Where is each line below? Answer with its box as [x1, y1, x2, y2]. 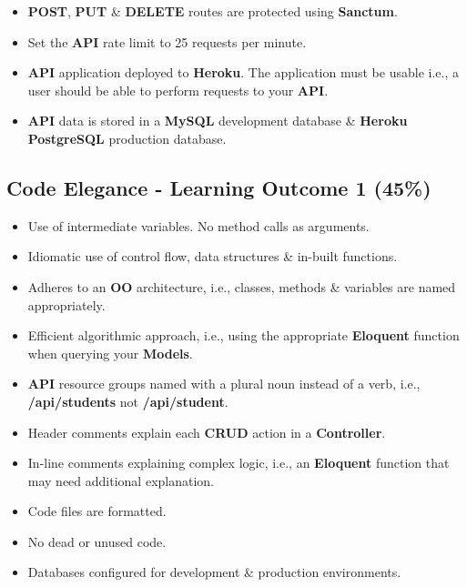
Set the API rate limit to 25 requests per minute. [27, 32, 307, 51]
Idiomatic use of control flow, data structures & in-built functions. [27, 247, 398, 266]
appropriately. [27, 295, 106, 314]
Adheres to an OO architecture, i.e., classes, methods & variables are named [27, 277, 456, 296]
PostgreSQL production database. [27, 128, 227, 147]
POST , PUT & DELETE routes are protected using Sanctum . [27, 2, 398, 20]
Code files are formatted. [27, 501, 167, 521]
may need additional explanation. [27, 471, 215, 490]
